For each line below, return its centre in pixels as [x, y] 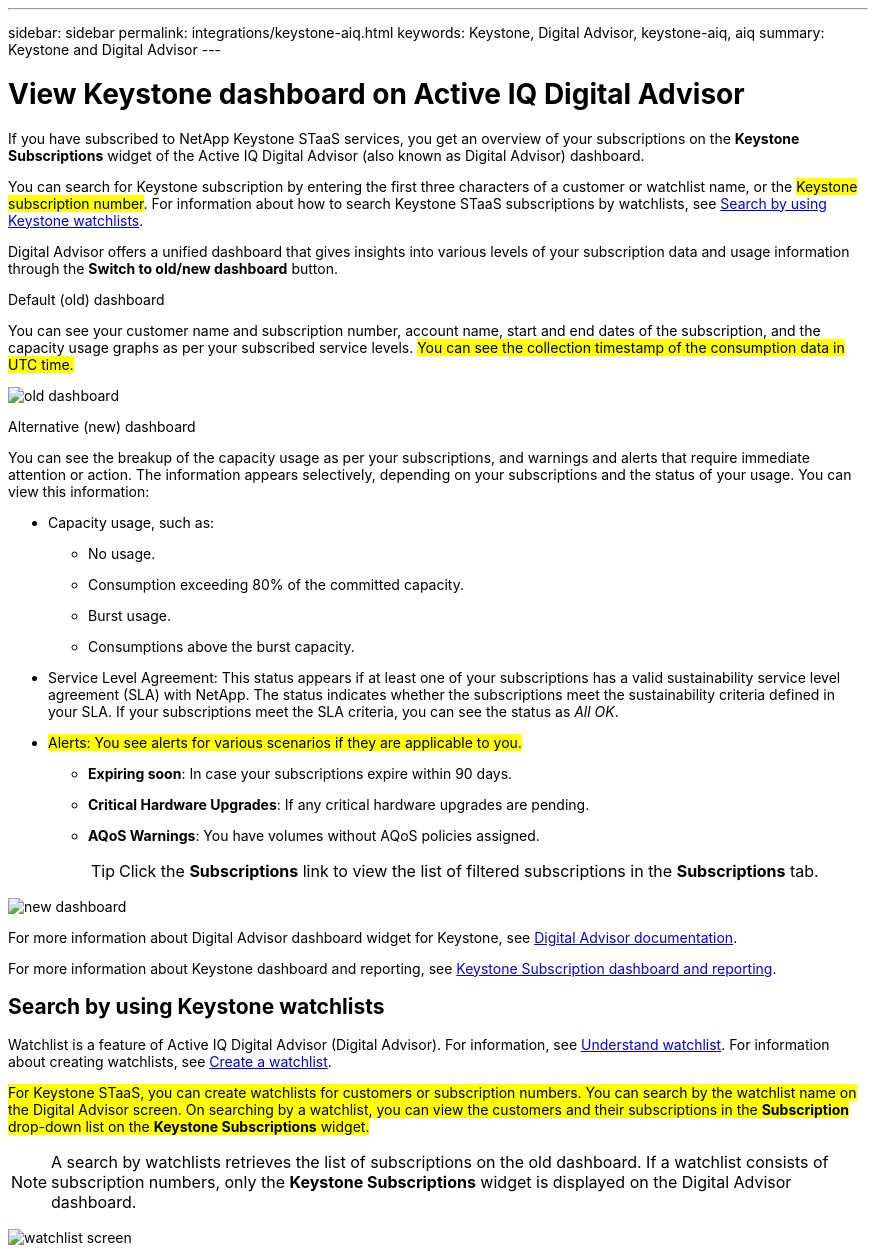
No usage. [122, 553]
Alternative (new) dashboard [102, 426]
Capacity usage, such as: [131, 522]
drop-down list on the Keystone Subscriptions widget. [189, 1127]
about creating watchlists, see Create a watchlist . [170, 1062]
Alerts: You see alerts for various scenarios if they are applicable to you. [285, 742]
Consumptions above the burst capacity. [221, 646]
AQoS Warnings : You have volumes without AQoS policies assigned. [314, 835]
